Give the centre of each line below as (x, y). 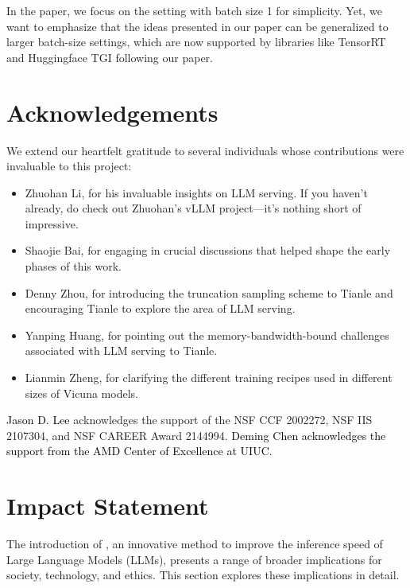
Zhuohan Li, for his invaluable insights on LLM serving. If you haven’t (196, 192)
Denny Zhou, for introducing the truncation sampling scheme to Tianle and (209, 292)
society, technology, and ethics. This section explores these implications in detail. (203, 575)
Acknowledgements (112, 112)
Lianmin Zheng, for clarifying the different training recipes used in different (209, 378)
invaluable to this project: (69, 166)
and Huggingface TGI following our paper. (110, 57)
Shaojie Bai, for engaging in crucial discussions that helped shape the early (208, 250)
